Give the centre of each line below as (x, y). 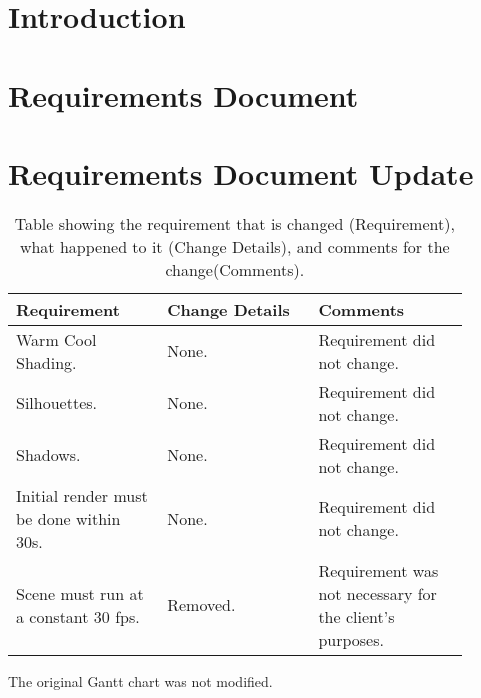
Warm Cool (56, 339)
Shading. (46, 362)
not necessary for (377, 593)
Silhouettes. (56, 403)
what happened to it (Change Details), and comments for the (234, 246)
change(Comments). (235, 269)
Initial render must (82, 495)
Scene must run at (80, 593)
